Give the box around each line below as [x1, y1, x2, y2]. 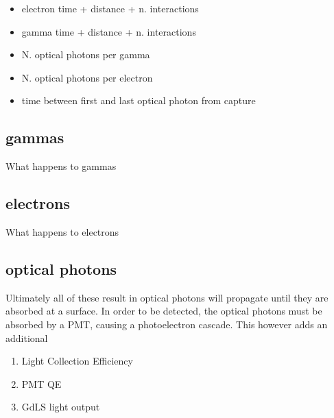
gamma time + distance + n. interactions [21, 24, 196, 38]
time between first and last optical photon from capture [21, 93, 256, 108]
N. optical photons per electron [21, 70, 153, 84]
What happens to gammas [5, 159, 117, 173]
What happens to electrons [5, 224, 119, 238]
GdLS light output [21, 399, 100, 414]
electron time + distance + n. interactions [21, 1, 199, 15]
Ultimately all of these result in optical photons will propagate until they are [5, 290, 329, 304]
